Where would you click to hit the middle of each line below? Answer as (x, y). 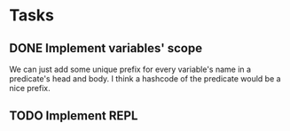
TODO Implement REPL (74, 116)
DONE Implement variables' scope (106, 48)
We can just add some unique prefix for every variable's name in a (130, 69)
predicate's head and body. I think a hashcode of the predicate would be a (145, 79)
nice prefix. (30, 88)
